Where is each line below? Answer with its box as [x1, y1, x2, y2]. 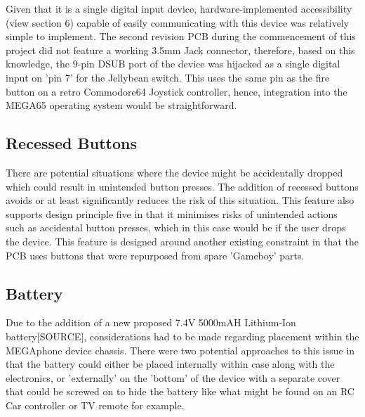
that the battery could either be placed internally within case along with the [6, 357, 335, 371]
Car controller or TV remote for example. [6, 397, 185, 412]
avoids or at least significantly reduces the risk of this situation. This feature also [6, 193, 354, 207]
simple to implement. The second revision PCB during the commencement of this [6, 29, 356, 44]
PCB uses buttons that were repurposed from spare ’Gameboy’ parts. [6, 248, 305, 262]
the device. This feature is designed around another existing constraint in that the [6, 233, 359, 248]
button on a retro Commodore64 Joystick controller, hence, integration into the [6, 84, 347, 98]
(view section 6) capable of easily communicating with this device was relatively [6, 15, 350, 30]
